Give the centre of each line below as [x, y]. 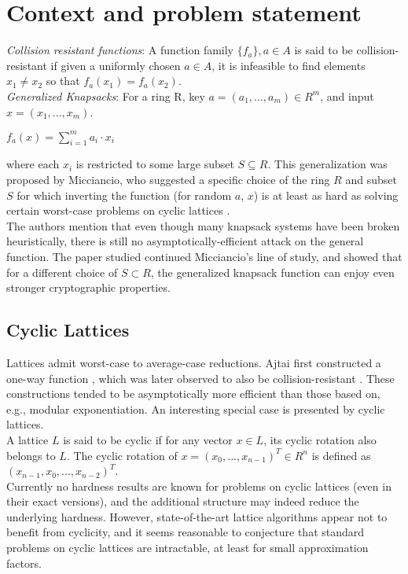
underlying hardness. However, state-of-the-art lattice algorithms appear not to [197, 516]
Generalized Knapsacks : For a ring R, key [106, 96]
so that [63, 81]
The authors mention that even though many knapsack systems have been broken [203, 225]
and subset [371, 179]
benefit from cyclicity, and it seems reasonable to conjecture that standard [186, 532]
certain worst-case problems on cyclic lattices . [118, 210]
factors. [24, 563]
